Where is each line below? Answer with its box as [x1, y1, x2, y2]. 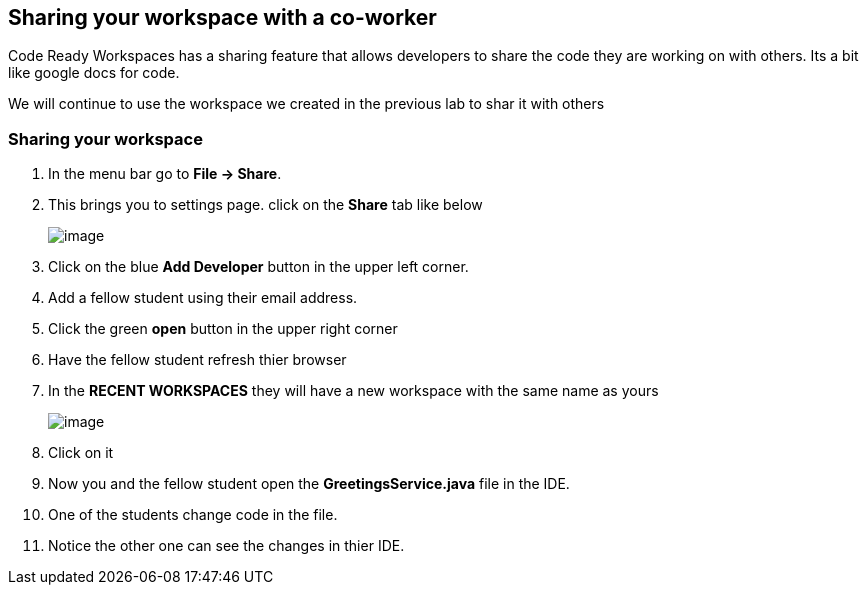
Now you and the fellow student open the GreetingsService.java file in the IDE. [48, 475, 570, 493]
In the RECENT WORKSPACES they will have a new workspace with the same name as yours [48, 382, 659, 400]
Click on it [48, 444, 114, 462]
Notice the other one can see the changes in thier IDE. [48, 537, 405, 555]
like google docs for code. [8, 64, 180, 82]
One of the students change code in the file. [48, 506, 338, 524]
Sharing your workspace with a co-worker [8, 5, 437, 30]
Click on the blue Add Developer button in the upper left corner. [48, 258, 469, 276]
